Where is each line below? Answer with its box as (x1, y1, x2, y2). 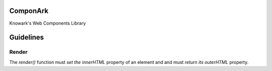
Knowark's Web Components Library (9, 20, 86, 26)
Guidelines (9, 33, 44, 42)
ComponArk (9, 7, 49, 15)
